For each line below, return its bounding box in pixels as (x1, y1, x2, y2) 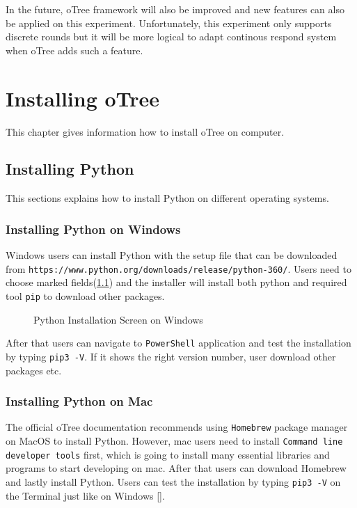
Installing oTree (6, 84, 160, 112)
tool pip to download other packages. (6, 288, 165, 303)
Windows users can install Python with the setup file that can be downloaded (6, 248, 338, 262)
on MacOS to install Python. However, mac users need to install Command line (6, 433, 343, 447)
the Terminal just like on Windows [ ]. (6, 488, 165, 502)
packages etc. (6, 363, 62, 377)
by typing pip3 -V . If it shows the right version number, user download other (6, 349, 336, 363)
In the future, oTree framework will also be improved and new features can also (6, 2, 344, 16)
